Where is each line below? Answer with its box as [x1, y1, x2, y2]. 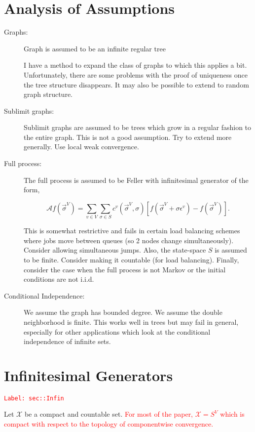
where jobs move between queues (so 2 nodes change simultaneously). [24, 235, 234, 245]
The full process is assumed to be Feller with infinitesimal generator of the [24, 174, 249, 185]
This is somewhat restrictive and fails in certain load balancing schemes [24, 225, 240, 236]
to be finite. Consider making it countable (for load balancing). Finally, [24, 254, 239, 264]
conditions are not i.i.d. [24, 274, 94, 284]
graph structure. [24, 89, 73, 99]
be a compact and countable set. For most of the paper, [24, 409, 193, 419]
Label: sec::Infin [4, 394, 64, 402]
